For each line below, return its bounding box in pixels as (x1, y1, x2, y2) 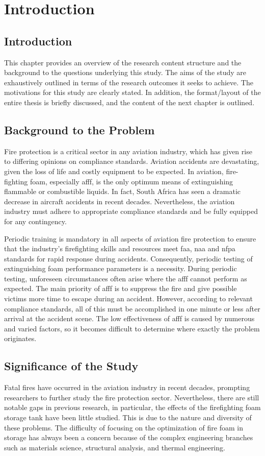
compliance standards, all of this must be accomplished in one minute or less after (4, 303, 260, 314)
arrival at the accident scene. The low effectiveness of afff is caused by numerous (4, 313, 255, 324)
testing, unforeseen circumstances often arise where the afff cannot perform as (4, 273, 247, 283)
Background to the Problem (4, 122, 155, 137)
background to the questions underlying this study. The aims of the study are (4, 67, 247, 78)
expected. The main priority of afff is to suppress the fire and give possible (4, 283, 237, 294)
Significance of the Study (4, 358, 139, 374)
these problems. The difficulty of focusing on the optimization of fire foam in (4, 422, 243, 433)
